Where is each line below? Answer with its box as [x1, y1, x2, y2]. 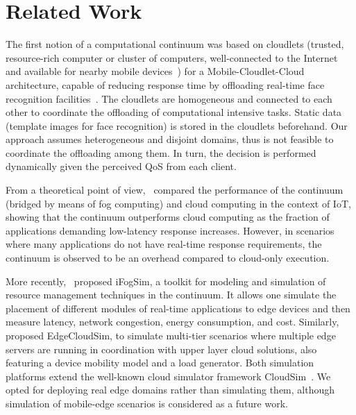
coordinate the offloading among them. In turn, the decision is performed [6, 145, 316, 160]
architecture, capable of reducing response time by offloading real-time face [6, 77, 325, 92]
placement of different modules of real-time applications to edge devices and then [6, 300, 350, 315]
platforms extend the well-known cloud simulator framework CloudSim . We [6, 369, 331, 383]
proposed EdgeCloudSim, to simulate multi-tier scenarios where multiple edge [6, 328, 336, 342]
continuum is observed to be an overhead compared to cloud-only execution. [6, 251, 330, 265]
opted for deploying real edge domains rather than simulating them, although [6, 382, 335, 397]
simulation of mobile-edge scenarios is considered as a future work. [6, 396, 288, 410]
